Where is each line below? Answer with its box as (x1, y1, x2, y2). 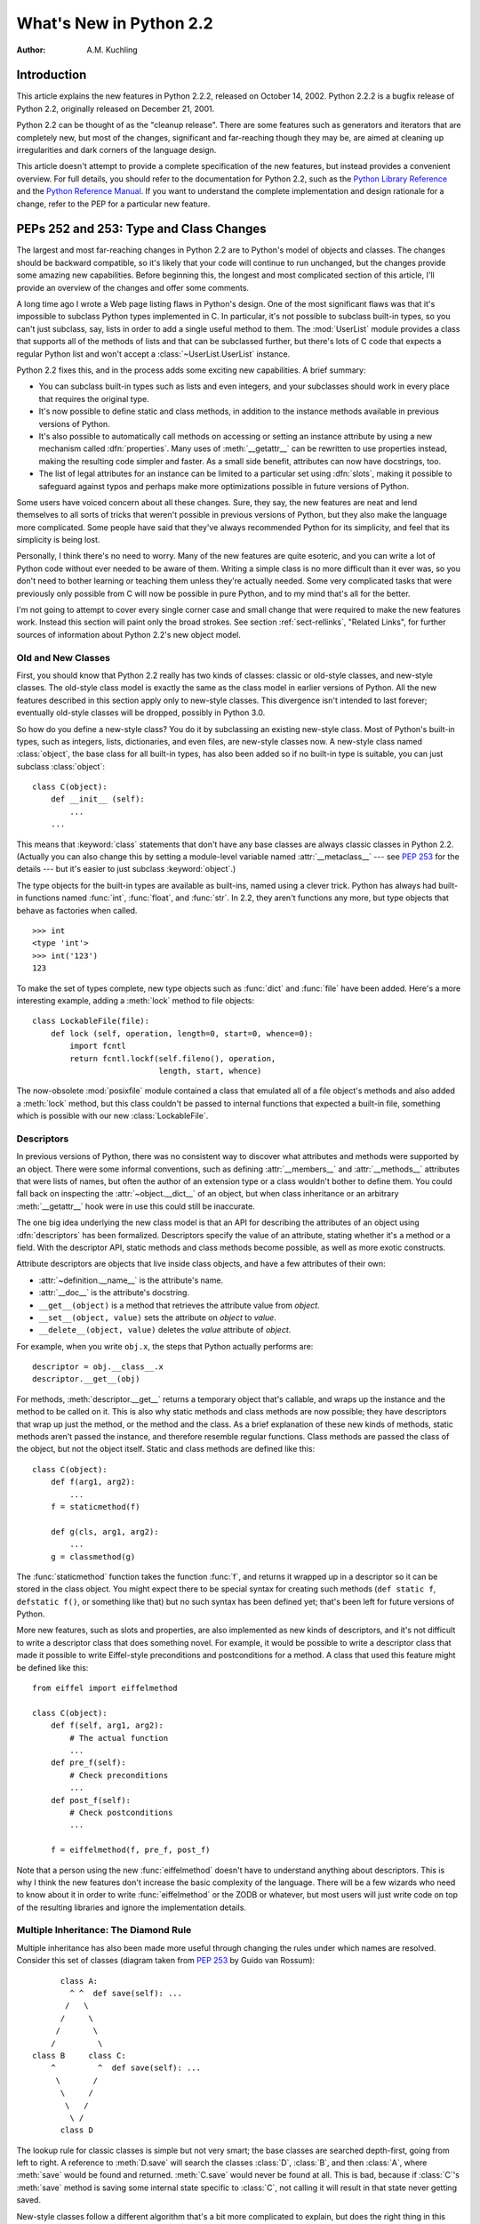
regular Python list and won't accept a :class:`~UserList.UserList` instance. (16, 348, 291, 359)
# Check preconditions (69, 1770, 169, 1780)
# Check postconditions (69, 1807, 173, 1817)
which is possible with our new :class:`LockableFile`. (16, 1110, 209, 1121)
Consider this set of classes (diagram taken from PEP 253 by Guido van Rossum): (16, 1955, 316, 1966)
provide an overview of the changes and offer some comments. (16, 282, 249, 293)
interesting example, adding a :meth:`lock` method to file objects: (16, 995, 255, 1005)
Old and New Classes (16, 651, 111, 664)
